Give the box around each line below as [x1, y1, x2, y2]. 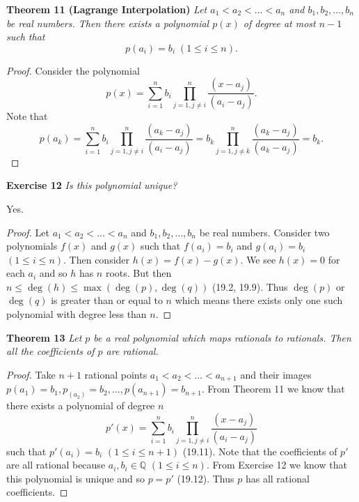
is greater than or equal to [51, 293, 163, 307]
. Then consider [63, 252, 130, 266]
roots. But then [105, 266, 172, 280]
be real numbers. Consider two [199, 225, 330, 239]
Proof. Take [6, 367, 56, 381]
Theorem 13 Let [6, 330, 82, 344]
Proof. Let [6, 225, 49, 239]
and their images [240, 367, 312, 381]
